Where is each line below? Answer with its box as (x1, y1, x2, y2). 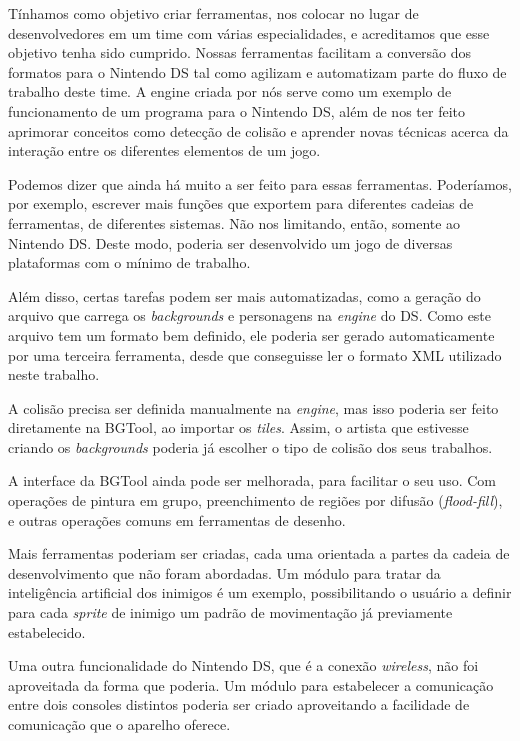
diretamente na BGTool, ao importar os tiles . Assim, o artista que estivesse (8, 417, 469, 438)
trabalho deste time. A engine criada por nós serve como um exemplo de (8, 81, 452, 102)
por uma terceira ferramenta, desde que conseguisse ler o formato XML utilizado (8, 344, 502, 365)
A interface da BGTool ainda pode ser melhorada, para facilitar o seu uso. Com (8, 470, 496, 491)
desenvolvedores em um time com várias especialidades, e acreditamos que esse (8, 22, 490, 43)
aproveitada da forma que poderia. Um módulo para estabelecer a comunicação (8, 674, 494, 695)
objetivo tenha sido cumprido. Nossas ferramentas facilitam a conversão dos (8, 42, 472, 63)
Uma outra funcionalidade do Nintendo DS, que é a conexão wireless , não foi (8, 655, 479, 676)
